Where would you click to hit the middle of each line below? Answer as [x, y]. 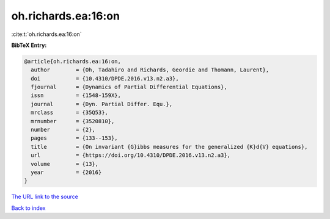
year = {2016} [66, 172]
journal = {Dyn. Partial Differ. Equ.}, [102, 104]
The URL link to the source [45, 197]
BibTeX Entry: [29, 45]
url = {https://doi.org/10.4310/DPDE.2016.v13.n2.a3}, [131, 155]
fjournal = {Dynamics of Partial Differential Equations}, [129, 87]
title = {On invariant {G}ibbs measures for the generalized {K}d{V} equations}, [169, 147]
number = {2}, [63, 130]
